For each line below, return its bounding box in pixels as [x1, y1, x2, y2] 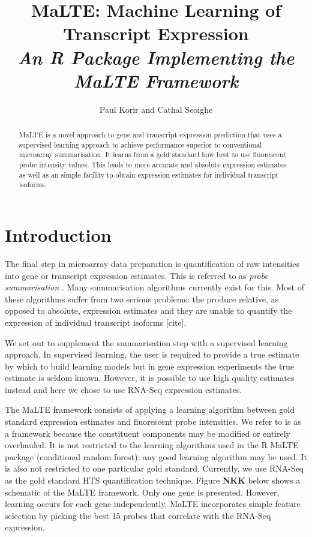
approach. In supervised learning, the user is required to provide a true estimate [5, 348, 299, 361]
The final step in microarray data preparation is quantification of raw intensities [5, 257, 299, 269]
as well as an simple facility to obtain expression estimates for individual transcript [19, 169, 279, 179]
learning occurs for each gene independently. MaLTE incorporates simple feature [5, 497, 301, 510]
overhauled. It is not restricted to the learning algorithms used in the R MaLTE [5, 439, 299, 451]
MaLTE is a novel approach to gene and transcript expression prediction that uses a [19, 130, 282, 140]
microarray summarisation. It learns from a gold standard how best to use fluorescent [19, 149, 286, 160]
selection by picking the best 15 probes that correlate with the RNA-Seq [5, 509, 271, 521]
